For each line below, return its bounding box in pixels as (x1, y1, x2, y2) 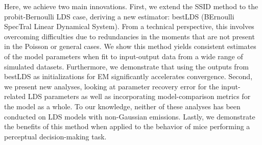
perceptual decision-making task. (4, 131, 107, 141)
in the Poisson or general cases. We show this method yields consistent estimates (4, 41, 256, 52)
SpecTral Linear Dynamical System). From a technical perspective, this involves (4, 21, 254, 32)
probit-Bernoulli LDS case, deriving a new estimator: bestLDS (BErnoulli (4, 11, 234, 21)
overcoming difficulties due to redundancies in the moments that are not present (4, 31, 255, 41)
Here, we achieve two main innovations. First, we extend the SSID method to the (4, 1, 258, 11)
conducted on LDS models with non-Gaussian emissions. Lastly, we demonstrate (4, 111, 255, 122)
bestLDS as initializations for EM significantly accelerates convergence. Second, (4, 71, 253, 82)
